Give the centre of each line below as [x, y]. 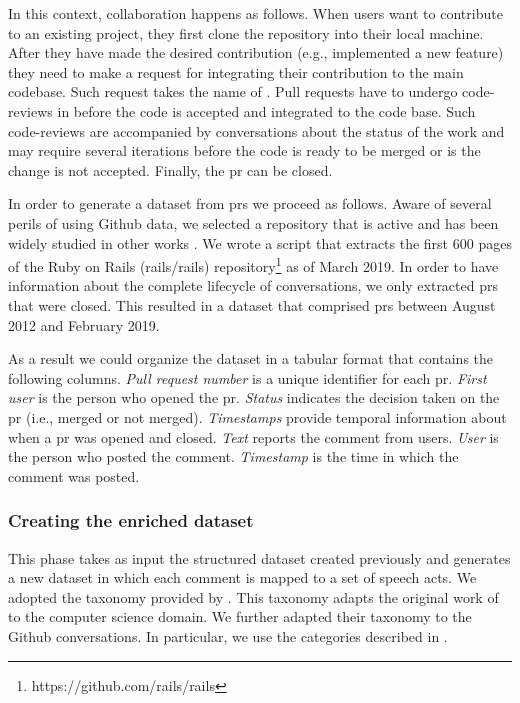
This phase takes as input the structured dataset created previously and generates [259, 557]
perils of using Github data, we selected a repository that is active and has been [253, 222]
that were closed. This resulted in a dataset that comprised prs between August [252, 304]
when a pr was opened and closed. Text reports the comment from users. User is [253, 436]
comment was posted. [74, 475]
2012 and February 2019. [84, 324]
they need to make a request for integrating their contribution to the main [236, 71]
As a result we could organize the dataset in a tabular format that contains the [251, 358]
